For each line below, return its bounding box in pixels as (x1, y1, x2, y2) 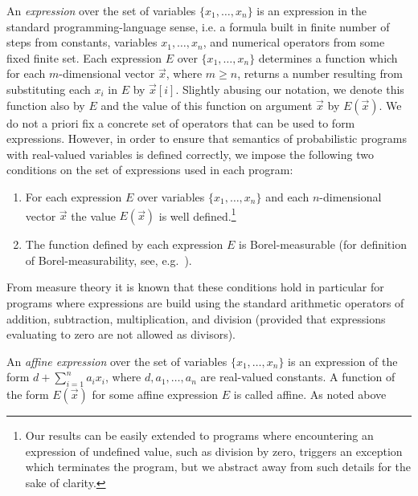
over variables (137, 188, 205, 205)
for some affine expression (92, 386, 219, 403)
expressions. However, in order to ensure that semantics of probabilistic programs (6, 130, 407, 147)
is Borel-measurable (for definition (239, 236, 407, 253)
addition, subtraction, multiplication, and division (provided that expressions (6, 310, 386, 327)
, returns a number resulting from (237, 65, 403, 82)
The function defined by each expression (25, 236, 223, 253)
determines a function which (258, 49, 398, 66)
